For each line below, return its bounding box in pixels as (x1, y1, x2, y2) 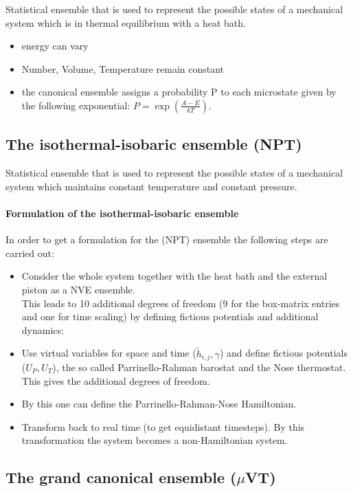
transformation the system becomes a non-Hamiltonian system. (21, 433, 288, 447)
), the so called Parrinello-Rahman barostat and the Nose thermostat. (52, 359, 346, 374)
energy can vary (21, 38, 89, 53)
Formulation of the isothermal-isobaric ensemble (5, 205, 239, 220)
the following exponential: (21, 98, 130, 112)
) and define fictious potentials (219, 346, 348, 360)
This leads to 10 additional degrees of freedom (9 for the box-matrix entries (21, 295, 340, 310)
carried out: (5, 245, 54, 260)
